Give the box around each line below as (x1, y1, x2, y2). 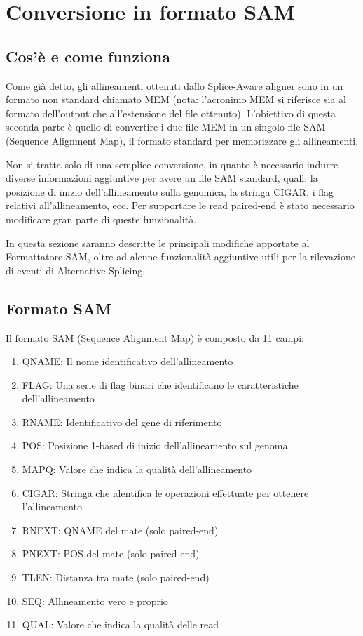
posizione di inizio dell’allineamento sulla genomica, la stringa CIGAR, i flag (6, 184, 334, 199)
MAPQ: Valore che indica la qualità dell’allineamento (22, 462, 252, 477)
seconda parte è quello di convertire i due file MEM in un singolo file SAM (6, 119, 326, 134)
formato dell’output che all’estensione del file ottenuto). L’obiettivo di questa (6, 105, 336, 120)
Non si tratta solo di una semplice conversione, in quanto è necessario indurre (6, 157, 338, 171)
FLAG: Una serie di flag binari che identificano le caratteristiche (22, 377, 299, 392)
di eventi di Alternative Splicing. (6, 263, 146, 277)
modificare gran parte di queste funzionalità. (6, 211, 197, 226)
